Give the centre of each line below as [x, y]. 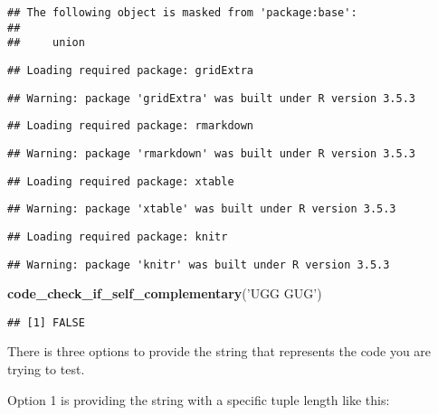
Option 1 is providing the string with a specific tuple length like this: [199, 399]
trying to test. [46, 369]
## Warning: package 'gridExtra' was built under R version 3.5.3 [212, 98]
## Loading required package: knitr [118, 236]
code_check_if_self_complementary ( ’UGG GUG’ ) [165, 293]
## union [46, 43]
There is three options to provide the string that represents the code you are [219, 351]
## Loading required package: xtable [121, 181]
